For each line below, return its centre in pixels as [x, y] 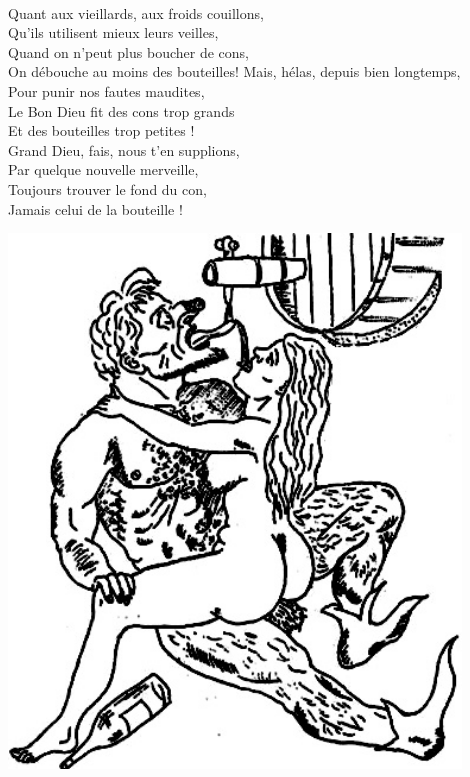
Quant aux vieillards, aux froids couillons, [136, 12]
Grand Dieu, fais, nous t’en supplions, [124, 149]
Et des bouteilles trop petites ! [101, 130]
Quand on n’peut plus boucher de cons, [128, 51]
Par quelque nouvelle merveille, [103, 169]
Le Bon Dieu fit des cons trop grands [121, 110]
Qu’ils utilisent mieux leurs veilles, [113, 32]
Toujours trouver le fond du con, [107, 188]
